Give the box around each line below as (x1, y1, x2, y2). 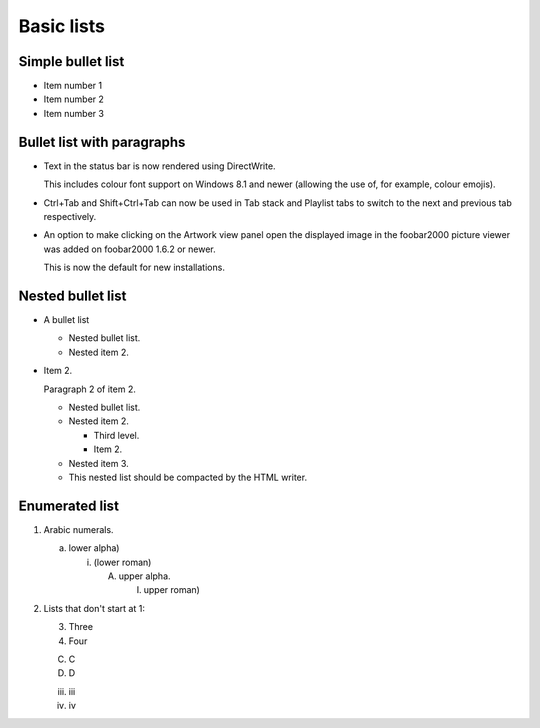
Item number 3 (43, 107, 105, 119)
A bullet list (43, 314, 90, 325)
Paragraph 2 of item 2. (43, 383, 137, 395)
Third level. (93, 429, 140, 441)
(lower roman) (93, 556, 152, 568)
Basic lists (18, 15, 105, 37)
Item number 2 (43, 93, 105, 105)
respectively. (43, 210, 97, 222)
